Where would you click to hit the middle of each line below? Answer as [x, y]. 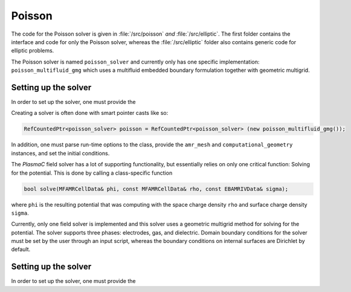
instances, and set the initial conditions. [60, 153]
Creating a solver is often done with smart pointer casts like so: [90, 113]
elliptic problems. [33, 51]
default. [21, 249]
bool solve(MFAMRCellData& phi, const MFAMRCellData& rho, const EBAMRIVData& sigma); [156, 189]
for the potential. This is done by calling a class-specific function [92, 173]
